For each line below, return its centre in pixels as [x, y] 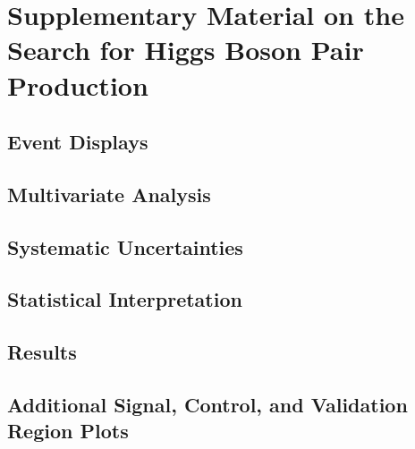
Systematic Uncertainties [125, 246]
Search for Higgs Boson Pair [186, 50]
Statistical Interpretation [125, 299]
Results [42, 352]
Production [78, 85]
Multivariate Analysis [109, 194]
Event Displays [78, 142]
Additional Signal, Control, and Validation [207, 405]
